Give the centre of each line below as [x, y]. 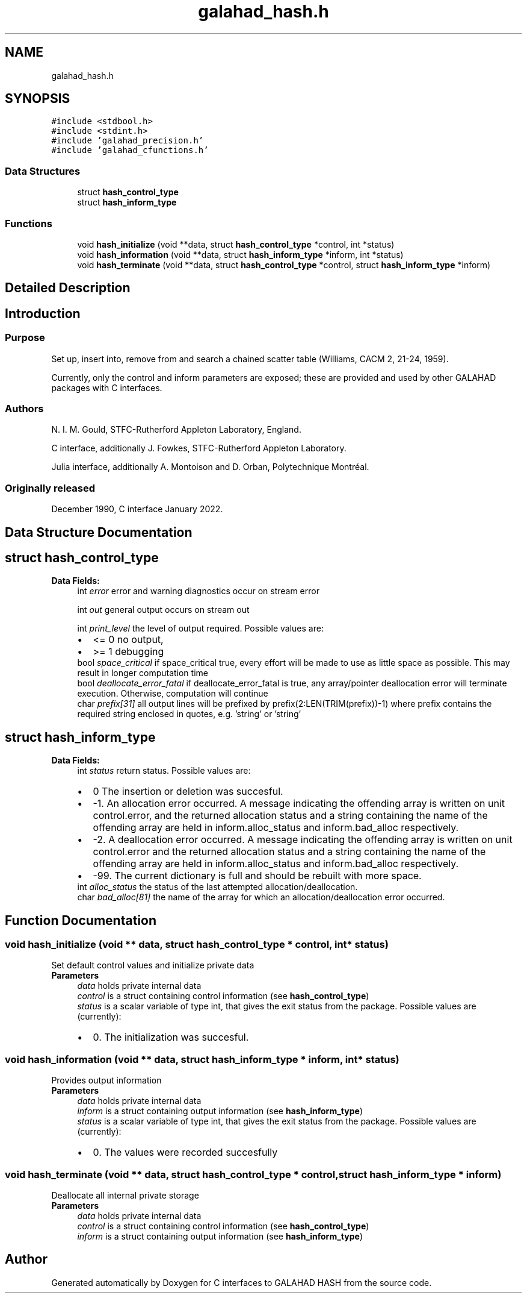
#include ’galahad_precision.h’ [128, 141]
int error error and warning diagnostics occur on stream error [198, 591]
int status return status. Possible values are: [164, 771]
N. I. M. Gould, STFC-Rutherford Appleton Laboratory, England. [176, 430]
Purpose [25, 338]
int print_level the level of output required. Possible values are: [200, 629]
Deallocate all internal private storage [125, 1195]
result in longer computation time [143, 673]
